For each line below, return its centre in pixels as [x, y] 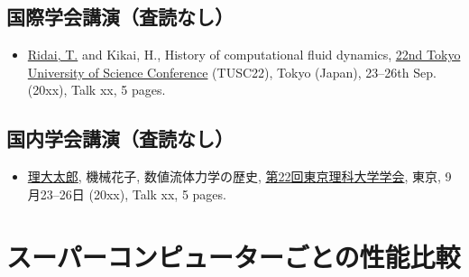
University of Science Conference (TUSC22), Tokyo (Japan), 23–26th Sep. [232, 72]
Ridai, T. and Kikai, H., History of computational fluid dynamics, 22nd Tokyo [244, 55]
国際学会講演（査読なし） [120, 17]
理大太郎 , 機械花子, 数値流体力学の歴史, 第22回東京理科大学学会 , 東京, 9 [239, 176]
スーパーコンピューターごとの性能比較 [234, 256]
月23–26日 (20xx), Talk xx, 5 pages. [127, 194]
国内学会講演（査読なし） [120, 138]
